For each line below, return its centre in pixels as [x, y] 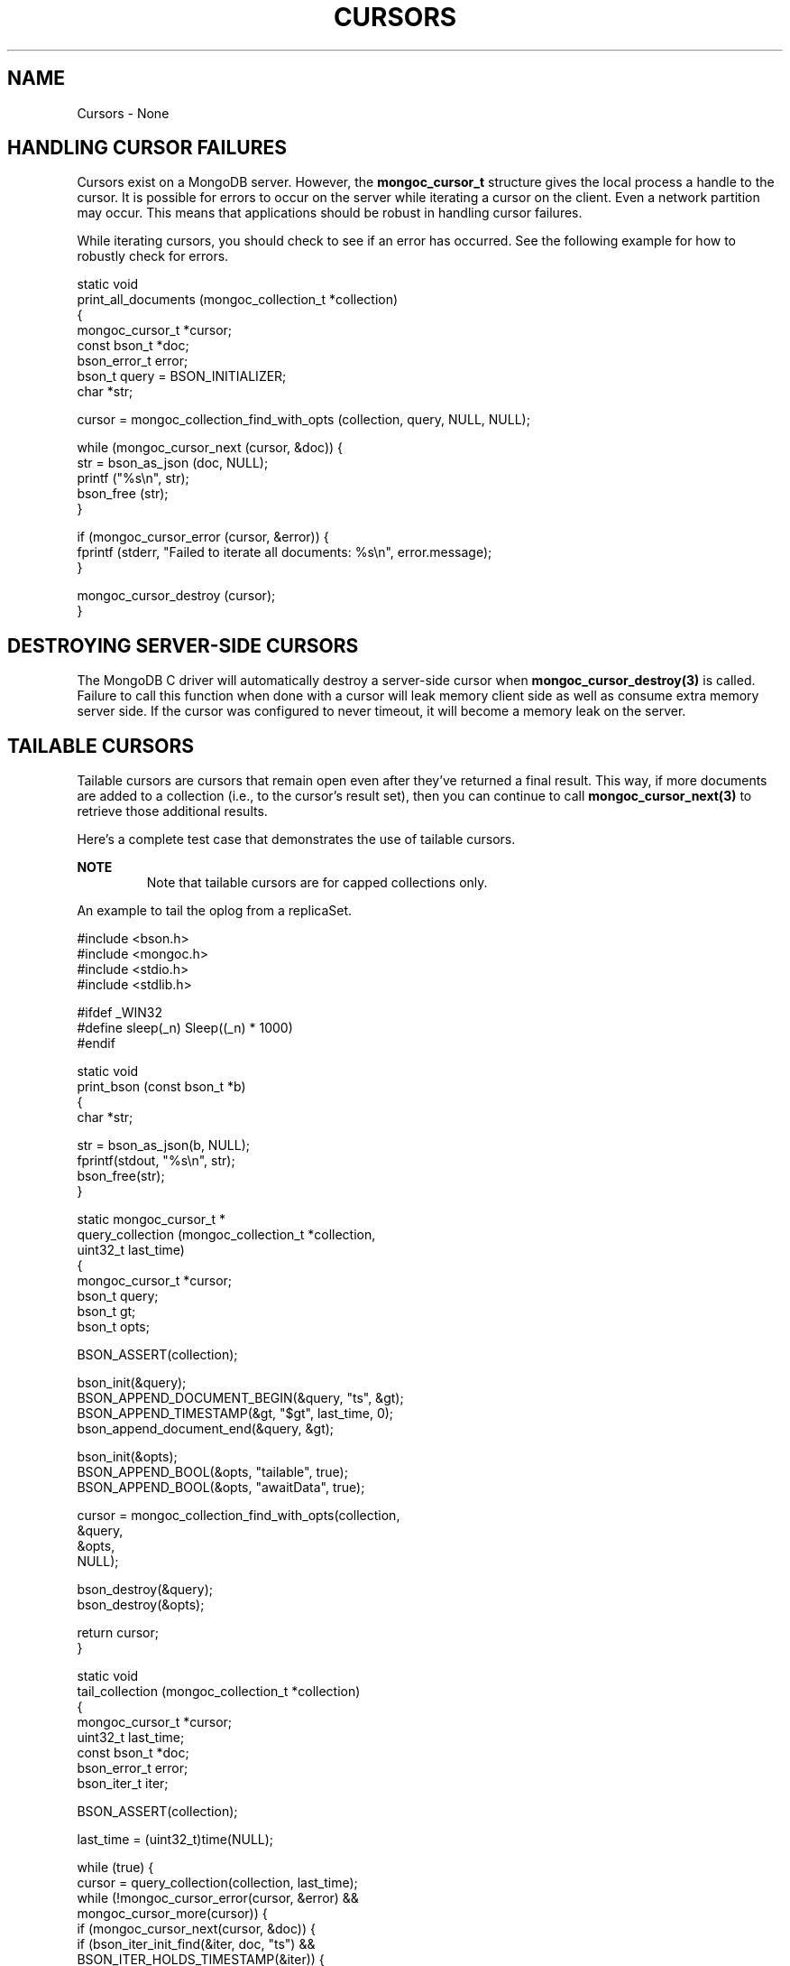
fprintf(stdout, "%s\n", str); [156, 1161]
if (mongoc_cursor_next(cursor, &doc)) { [196, 1929]
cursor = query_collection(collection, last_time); [217, 1883]
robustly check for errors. [153, 256]
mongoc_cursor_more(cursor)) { [172, 1914]
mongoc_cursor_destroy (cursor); [176, 596]
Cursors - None [123, 113]
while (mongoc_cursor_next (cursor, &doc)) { [210, 448]
